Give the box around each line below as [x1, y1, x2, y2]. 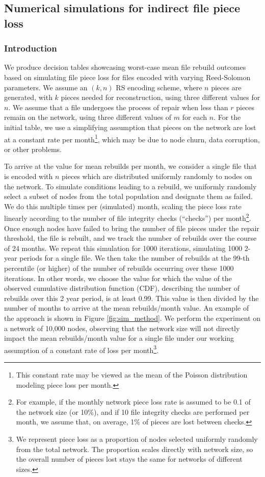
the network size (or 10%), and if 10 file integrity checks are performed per [16, 406, 250, 417]
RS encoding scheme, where [116, 82, 202, 92]
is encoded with [4, 170, 53, 181]
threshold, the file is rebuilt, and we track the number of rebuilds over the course [4, 233, 257, 243]
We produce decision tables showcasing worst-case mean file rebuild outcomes [4, 62, 246, 72]
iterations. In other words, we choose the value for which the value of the [4, 272, 232, 283]
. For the [214, 112, 241, 122]
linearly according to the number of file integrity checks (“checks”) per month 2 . [4, 211, 251, 223]
